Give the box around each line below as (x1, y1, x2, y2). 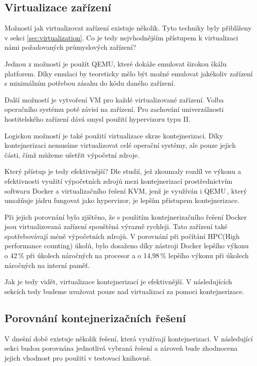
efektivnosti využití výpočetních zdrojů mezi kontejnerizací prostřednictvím (4, 175, 232, 186)
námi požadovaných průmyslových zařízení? (4, 42, 136, 52)
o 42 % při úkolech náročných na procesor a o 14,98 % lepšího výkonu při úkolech (4, 250, 249, 261)
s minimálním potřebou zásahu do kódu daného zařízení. (4, 78, 176, 88)
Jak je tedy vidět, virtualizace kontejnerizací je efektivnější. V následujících (4, 276, 232, 287)
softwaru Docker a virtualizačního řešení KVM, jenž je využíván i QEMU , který (4, 185, 247, 196)
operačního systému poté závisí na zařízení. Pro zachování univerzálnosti (4, 104, 224, 114)
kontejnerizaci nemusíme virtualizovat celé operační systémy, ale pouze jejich (4, 140, 236, 150)
